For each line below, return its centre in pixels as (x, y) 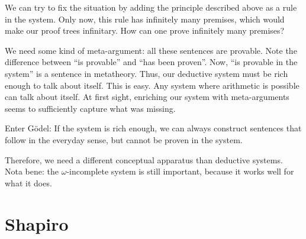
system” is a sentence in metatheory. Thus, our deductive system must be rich (146, 73)
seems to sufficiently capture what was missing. (90, 108)
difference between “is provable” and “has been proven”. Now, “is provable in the (151, 62)
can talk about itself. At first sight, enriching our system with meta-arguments (147, 97)
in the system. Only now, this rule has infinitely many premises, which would (145, 19)
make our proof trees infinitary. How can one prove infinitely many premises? (145, 30)
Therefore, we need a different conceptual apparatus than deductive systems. (144, 159)
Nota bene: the (32, 171)
